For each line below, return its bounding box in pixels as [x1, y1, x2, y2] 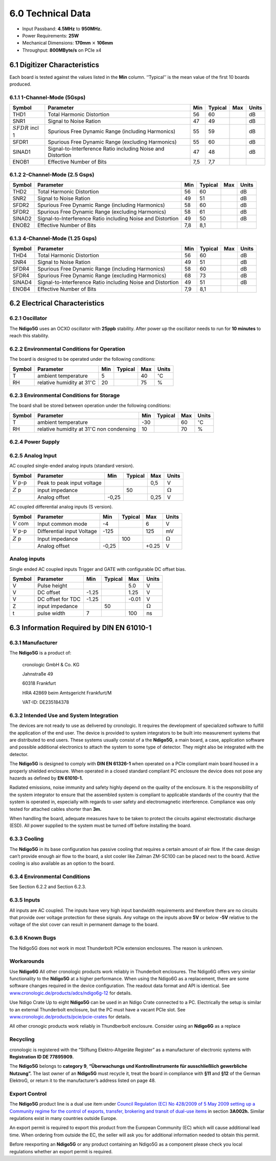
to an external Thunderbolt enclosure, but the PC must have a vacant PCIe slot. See [9, 1006, 186, 1012]
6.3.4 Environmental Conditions [9, 873, 90, 880]
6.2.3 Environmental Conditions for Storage [9, 392, 120, 399]
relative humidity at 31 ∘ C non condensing [37, 424, 136, 433]
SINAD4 [12, 279, 32, 286]
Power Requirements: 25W [22, 32, 79, 38]
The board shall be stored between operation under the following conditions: [9, 402, 171, 409]
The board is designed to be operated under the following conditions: [9, 356, 156, 362]
